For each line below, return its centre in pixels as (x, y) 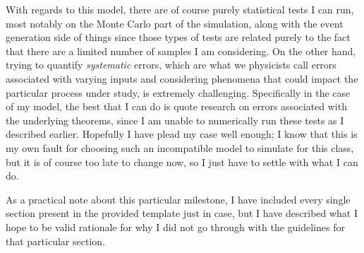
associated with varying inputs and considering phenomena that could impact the (182, 78)
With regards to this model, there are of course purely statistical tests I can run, (180, 9)
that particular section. (55, 241)
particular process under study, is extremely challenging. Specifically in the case (178, 92)
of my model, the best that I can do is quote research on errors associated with (176, 106)
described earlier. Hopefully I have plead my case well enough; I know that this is (182, 134)
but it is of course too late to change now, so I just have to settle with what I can (182, 161)
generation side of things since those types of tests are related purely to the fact (178, 37)
